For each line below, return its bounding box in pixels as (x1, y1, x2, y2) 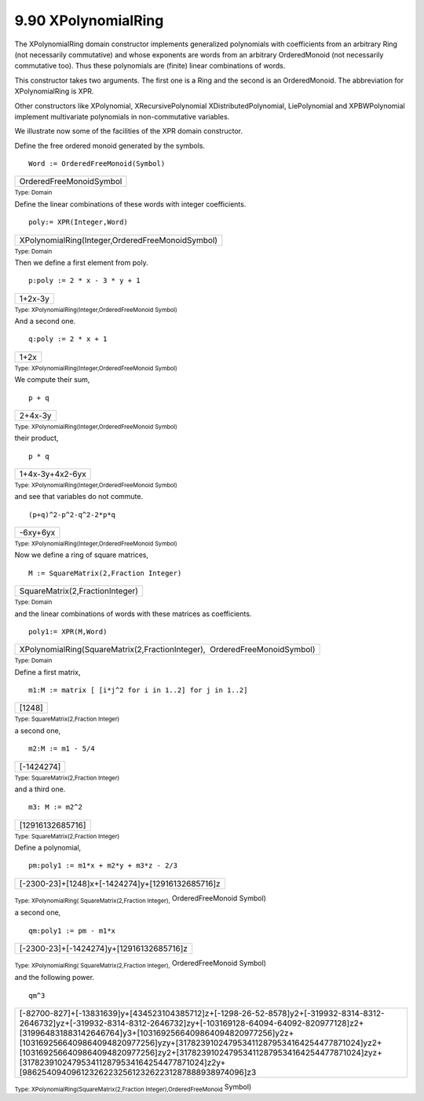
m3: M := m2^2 (28, 802, 82, 812)
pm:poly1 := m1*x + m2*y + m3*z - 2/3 (28, 861, 178, 870)
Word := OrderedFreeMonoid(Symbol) (28, 160, 166, 168)
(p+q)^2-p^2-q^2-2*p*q (28, 510, 116, 519)
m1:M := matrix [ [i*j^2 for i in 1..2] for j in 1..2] (28, 686, 248, 695)
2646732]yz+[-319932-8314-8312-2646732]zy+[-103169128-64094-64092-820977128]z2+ (19, 1018, 364, 1029)
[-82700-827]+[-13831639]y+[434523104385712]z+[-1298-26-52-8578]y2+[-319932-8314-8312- (19, 1008, 385, 1019)
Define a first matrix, (14, 667, 81, 677)
